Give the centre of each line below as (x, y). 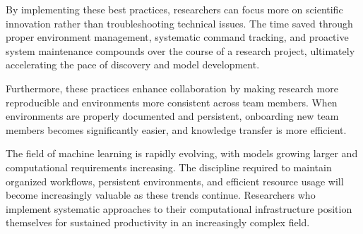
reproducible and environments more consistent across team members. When (172, 102)
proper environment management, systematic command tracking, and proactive (177, 37)
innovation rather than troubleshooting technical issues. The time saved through (179, 23)
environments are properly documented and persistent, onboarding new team (172, 116)
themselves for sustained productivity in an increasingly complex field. (158, 222)
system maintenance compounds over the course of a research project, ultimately (180, 50)
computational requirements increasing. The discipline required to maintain (169, 167)
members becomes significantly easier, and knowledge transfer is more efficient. (176, 129)
